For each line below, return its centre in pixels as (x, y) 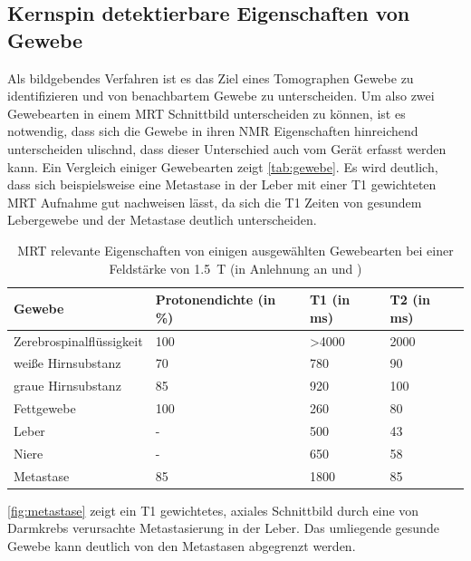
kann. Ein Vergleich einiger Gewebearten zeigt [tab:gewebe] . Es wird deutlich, (223, 166)
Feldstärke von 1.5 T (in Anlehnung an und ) (235, 268)
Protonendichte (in (216, 300)
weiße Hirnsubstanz (67, 363)
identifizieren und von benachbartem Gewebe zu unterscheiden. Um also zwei (221, 96)
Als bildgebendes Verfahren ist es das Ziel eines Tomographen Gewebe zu (211, 77)
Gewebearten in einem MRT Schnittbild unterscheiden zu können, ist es (207, 113)
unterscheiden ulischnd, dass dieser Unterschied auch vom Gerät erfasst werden (227, 148)
